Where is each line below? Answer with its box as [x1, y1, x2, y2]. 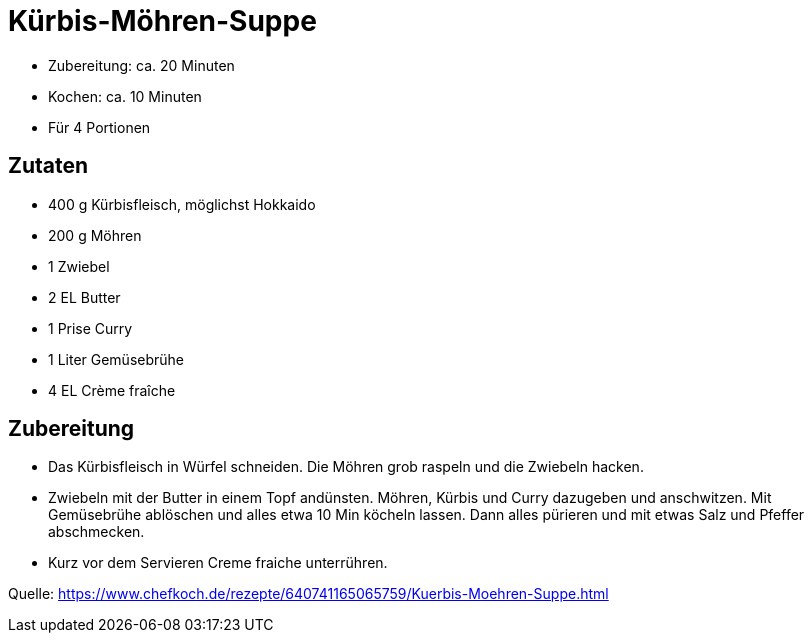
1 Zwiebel [48, 257, 110, 275]
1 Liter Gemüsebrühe [48, 350, 185, 368]
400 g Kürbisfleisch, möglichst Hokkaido [48, 195, 316, 213]
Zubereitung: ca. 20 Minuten [48, 56, 235, 74]
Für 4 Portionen [48, 118, 151, 136]
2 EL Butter [48, 288, 121, 306]
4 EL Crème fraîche [48, 381, 176, 399]
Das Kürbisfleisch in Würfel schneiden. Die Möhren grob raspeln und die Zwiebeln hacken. [48, 458, 644, 476]
